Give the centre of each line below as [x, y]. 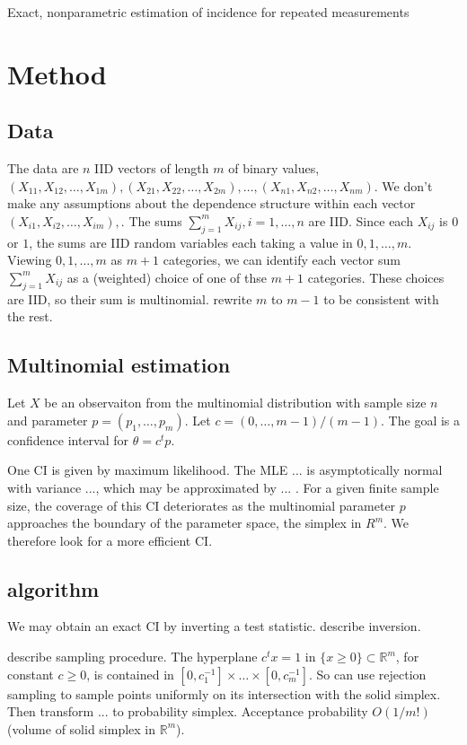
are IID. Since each [361, 220]
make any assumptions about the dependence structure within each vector [211, 203]
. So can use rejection [367, 674]
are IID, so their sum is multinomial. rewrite [130, 298]
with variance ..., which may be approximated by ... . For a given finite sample [223, 487]
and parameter [48, 420]
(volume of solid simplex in [82, 728]
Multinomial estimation [119, 365]
